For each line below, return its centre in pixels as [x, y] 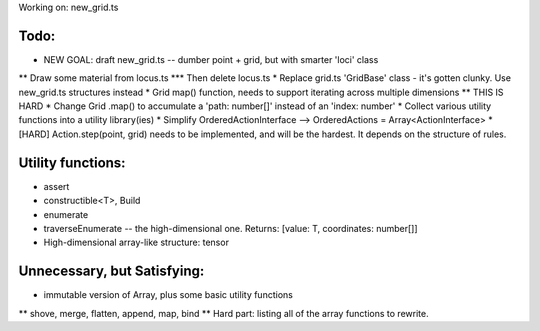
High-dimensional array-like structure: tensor [136, 242]
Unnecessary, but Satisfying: [111, 271]
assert [56, 186]
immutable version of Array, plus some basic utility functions [168, 295]
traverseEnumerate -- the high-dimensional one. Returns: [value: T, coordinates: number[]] [231, 228]
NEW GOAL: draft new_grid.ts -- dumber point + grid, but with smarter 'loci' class [211, 59]
